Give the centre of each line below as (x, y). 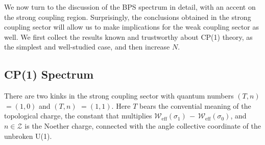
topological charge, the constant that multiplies (78, 116)
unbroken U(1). (28, 136)
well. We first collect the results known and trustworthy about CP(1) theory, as (128, 37)
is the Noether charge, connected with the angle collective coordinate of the (143, 125)
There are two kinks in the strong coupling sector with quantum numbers (119, 96)
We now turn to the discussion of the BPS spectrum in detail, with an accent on (130, 7)
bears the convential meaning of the (195, 105)
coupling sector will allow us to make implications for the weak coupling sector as (132, 27)
